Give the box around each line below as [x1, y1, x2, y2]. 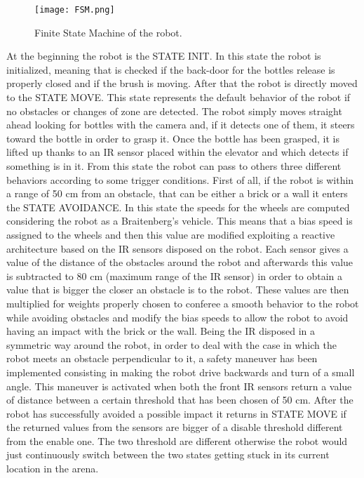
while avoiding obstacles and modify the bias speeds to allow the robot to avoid [6, 310, 349, 324]
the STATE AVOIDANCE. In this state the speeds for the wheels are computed [6, 199, 350, 214]
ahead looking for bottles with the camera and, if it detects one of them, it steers [6, 117, 355, 132]
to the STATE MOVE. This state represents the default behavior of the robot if [6, 90, 351, 105]
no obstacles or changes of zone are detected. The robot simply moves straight [6, 103, 342, 118]
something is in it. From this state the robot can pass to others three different [6, 159, 342, 173]
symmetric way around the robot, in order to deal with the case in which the [6, 337, 337, 352]
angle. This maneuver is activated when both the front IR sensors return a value [6, 378, 352, 393]
